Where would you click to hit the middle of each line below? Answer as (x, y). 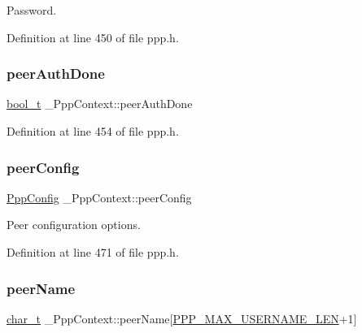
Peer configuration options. (74, 225)
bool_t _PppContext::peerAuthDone (100, 104)
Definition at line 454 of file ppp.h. (93, 131)
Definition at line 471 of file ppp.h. (93, 252)
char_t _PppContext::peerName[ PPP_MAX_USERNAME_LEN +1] (182, 318)
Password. (32, 10)
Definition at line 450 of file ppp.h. (93, 37)
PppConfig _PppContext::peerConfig (99, 197)
